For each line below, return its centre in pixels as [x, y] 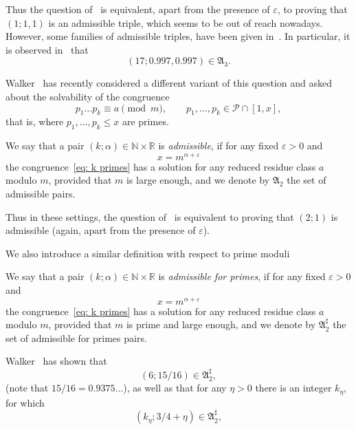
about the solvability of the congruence [88, 96]
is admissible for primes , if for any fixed [242, 276]
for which [25, 402]
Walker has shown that [56, 361]
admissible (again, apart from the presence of [101, 230]
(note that [27, 388]
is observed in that [47, 49]
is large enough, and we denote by [198, 180]
